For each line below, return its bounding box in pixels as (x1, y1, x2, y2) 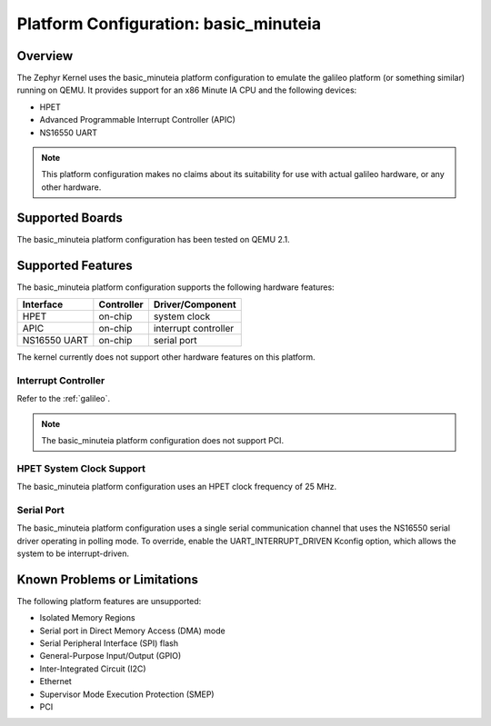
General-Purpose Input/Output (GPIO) (39, 651, 182, 661)
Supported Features (16, 257, 134, 273)
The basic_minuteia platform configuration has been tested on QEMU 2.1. (16, 234, 290, 244)
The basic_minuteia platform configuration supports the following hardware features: (16, 282, 336, 293)
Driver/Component (153, 298, 236, 311)
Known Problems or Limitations (16, 572, 199, 587)
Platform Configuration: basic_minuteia (16, 14, 322, 34)
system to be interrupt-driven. (16, 548, 129, 559)
